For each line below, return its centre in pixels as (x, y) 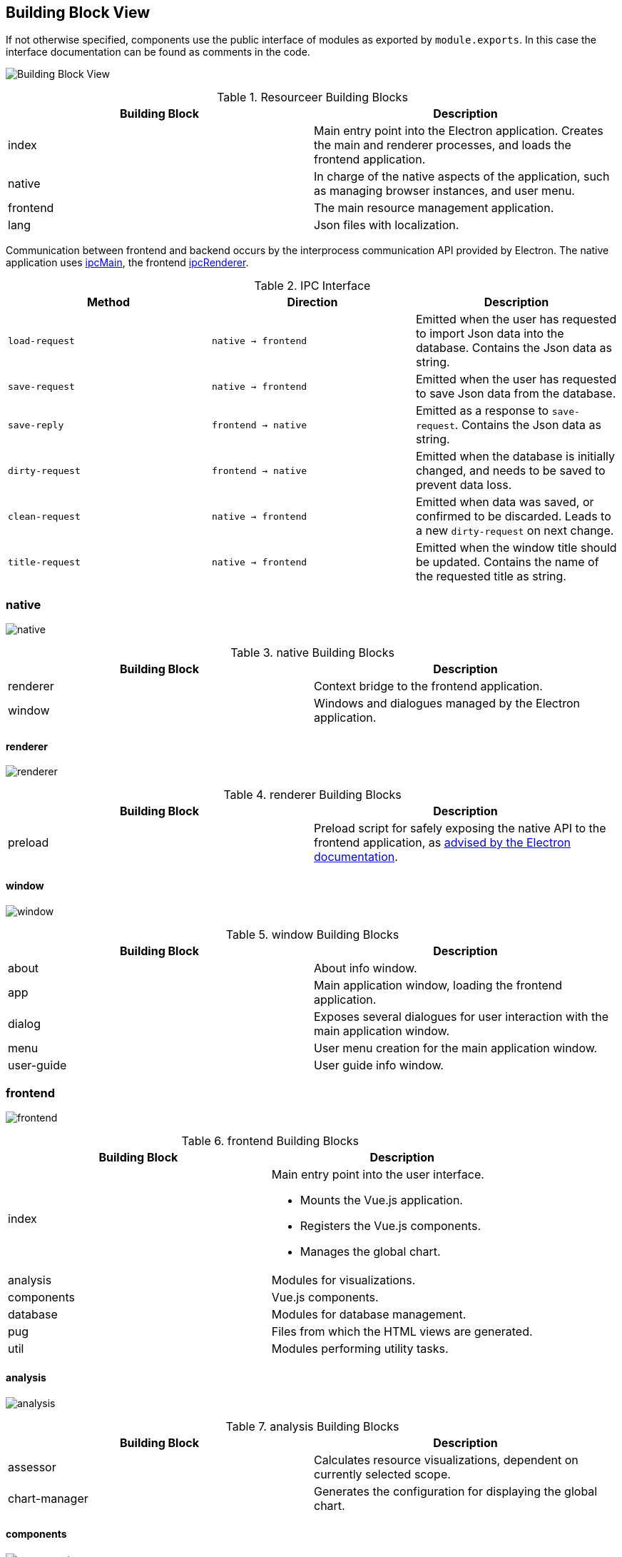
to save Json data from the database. (516, 394)
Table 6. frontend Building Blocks (270, 1141)
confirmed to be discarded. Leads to (513, 517)
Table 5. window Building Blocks (312, 934)
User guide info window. (379, 1065)
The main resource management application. (434, 208)
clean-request (44, 516)
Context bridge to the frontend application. (428, 686)
